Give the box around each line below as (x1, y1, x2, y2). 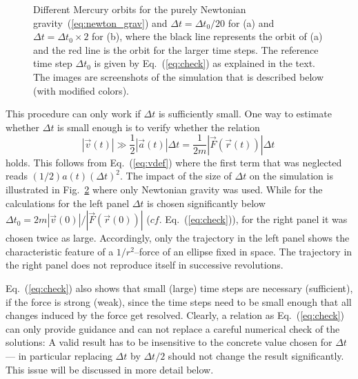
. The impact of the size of (119, 168, 232, 183)
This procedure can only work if (6, 106, 141, 121)
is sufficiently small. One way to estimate (158, 106, 332, 121)
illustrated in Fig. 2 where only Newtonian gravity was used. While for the (6, 182, 323, 196)
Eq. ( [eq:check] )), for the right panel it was (165, 212, 348, 226)
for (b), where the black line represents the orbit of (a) (92, 29, 323, 43)
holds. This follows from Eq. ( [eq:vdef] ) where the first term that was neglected (6, 155, 342, 169)
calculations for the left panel (6, 195, 130, 210)
